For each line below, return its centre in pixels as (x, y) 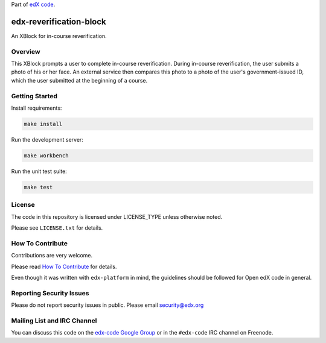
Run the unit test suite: (39, 171)
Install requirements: (37, 108)
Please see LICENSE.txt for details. (57, 228)
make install (43, 124)
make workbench (46, 156)
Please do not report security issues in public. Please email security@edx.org (107, 305)
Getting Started (34, 96)
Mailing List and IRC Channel (54, 321)
